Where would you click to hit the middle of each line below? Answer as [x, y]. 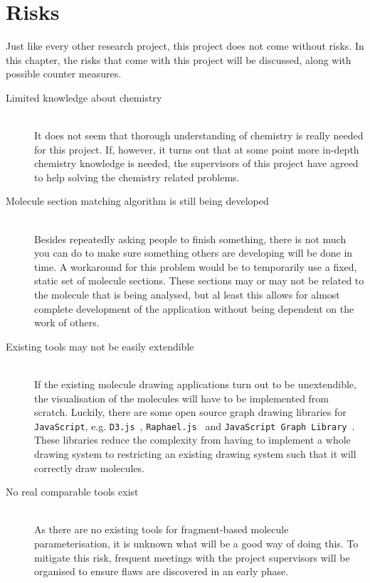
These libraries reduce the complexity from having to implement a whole [192, 440]
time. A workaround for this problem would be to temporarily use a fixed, [196, 266]
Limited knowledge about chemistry [84, 97]
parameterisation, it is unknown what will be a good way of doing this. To [196, 543]
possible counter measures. [64, 74]
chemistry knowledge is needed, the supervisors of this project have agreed [196, 163]
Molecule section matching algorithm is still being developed [137, 201]
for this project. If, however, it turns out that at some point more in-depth [197, 149]
